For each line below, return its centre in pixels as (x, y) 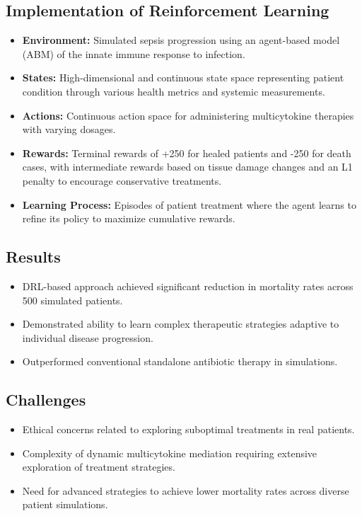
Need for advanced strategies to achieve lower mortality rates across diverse (186, 490)
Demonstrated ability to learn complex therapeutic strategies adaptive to (181, 324)
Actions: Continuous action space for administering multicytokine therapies (188, 115)
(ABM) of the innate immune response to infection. (134, 53)
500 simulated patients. (72, 300)
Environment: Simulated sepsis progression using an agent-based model (181, 40)
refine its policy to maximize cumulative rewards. (129, 218)
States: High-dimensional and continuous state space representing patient (183, 78)
